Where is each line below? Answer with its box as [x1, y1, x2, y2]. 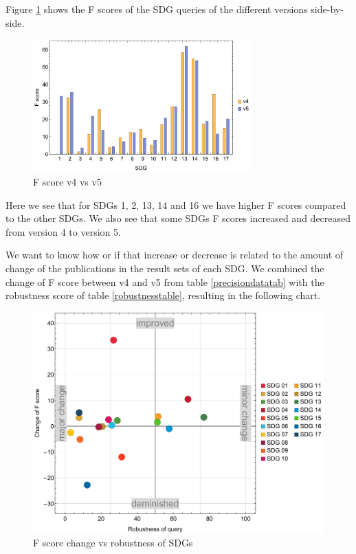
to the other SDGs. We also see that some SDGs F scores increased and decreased [5, 211, 351, 225]
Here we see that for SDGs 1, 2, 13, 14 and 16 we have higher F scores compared [5, 197, 346, 212]
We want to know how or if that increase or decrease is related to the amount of [5, 247, 344, 262]
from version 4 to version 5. [5, 224, 121, 239]
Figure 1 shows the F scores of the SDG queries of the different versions [5, 2, 308, 16]
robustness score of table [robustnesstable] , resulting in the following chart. [5, 288, 321, 302]
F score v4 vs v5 [33, 175, 102, 189]
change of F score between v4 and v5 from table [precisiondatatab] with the [5, 274, 324, 289]
